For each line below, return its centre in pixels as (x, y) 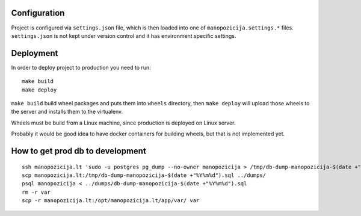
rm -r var (36, 192)
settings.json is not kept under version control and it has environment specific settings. (124, 35)
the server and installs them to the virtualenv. (67, 112)
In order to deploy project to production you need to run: (81, 67)
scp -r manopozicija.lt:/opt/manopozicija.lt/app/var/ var (111, 201)
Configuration (38, 13)
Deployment (35, 53)
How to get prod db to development (79, 151)
